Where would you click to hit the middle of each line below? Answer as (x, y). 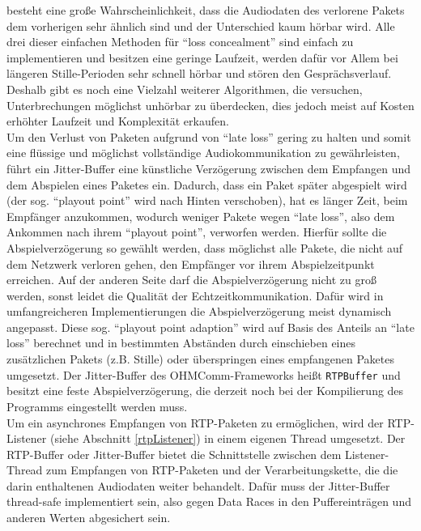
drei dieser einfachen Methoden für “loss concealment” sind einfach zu (180, 42)
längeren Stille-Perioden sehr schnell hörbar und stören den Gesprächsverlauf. (199, 73)
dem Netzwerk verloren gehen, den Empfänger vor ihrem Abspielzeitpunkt (191, 263)
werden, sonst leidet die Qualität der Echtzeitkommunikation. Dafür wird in (195, 295)
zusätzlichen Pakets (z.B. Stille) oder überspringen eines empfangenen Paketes (201, 359)
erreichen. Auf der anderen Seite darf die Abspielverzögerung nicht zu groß (191, 280)
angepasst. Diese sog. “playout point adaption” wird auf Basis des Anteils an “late (210, 327)
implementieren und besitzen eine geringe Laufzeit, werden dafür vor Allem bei (202, 57)
